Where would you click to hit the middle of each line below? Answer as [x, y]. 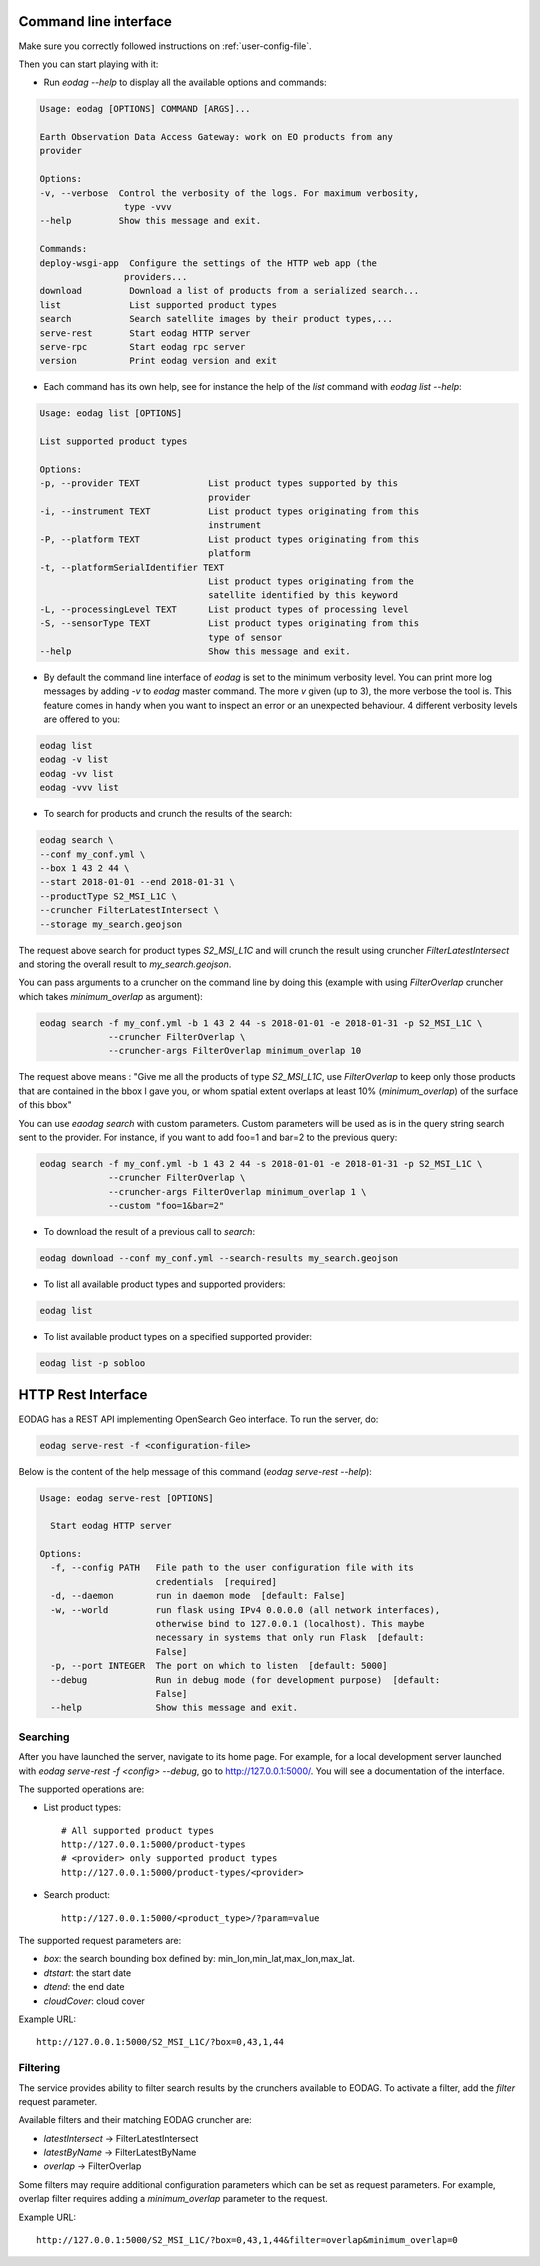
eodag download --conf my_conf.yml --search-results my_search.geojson [219, 1258]
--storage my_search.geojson [111, 924]
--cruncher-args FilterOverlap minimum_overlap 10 [235, 1051]
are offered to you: [81, 719]
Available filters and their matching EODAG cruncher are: [135, 2120]
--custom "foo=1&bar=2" [166, 1206]
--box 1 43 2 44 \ [84, 868]
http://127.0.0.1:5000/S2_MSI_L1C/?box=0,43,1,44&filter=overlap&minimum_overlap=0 [247, 2240]
